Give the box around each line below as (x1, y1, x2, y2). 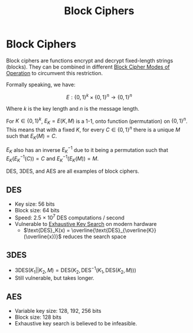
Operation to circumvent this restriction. (6, 69, 103, 76)
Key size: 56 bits (14, 201, 55, 208)
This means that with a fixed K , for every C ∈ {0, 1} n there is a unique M (6, 125, 181, 133)
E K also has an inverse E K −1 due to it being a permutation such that (6, 145, 168, 154)
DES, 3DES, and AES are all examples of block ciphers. (6, 167, 140, 175)
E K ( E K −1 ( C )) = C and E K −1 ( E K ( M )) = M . (6, 154, 99, 163)
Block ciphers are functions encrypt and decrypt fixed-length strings (6, 57, 174, 64)
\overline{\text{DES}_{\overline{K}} (71, 227, 156, 234)
